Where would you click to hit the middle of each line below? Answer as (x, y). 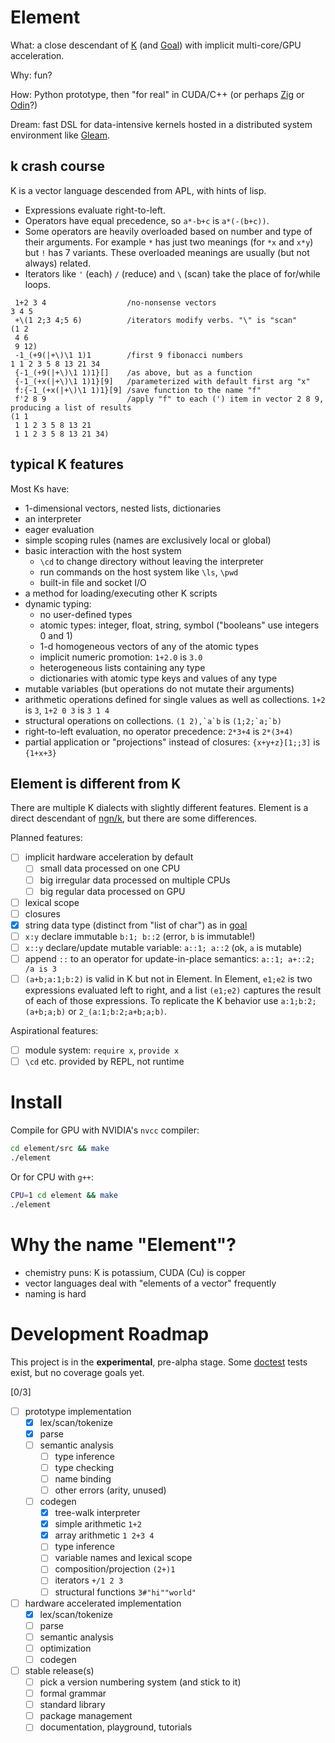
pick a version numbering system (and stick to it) (140, 1682)
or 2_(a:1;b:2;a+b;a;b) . (117, 1012)
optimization (65, 1648)
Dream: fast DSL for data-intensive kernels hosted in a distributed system (161, 124)
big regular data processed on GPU (112, 891)
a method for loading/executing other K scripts (121, 593)
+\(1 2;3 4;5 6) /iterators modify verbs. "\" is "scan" (156, 320)
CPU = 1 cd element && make (64, 1195)
